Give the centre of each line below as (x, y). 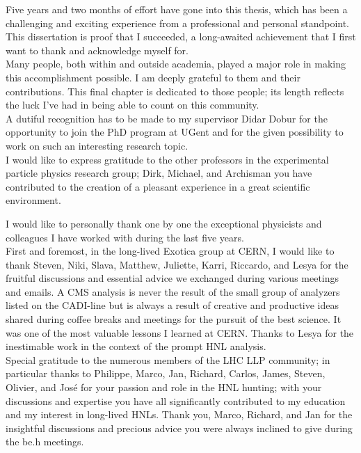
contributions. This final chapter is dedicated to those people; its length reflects (175, 91)
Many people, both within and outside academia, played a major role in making (176, 64)
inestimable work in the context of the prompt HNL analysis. (136, 346)
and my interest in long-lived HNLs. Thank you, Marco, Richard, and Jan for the (179, 414)
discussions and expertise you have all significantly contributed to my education (176, 400)
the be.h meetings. (45, 442)
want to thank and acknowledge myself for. (97, 50)
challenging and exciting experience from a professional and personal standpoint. (178, 23)
